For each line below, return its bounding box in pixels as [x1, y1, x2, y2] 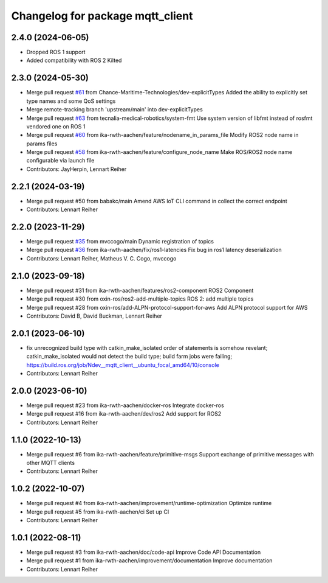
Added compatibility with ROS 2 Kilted [26, 57, 122, 64]
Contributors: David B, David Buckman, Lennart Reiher [26, 312, 162, 319]
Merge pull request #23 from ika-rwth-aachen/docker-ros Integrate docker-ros [26, 402, 224, 409]
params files [26, 140, 58, 147]
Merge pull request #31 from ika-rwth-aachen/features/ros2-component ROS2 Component [26, 287, 254, 294]
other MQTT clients [26, 459, 75, 466]
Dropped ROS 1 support [26, 49, 86, 56]
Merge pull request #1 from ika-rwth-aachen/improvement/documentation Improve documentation [26, 557, 273, 564]
